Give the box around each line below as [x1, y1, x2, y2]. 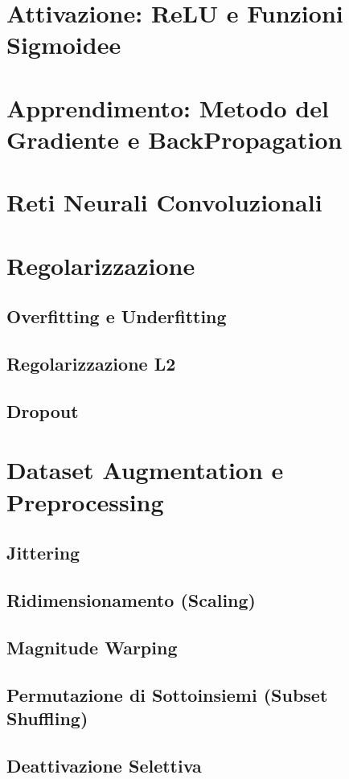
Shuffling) [6, 705, 88, 730]
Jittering [6, 540, 80, 565]
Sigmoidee [6, 28, 121, 61]
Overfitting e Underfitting [6, 304, 227, 329]
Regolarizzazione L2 [6, 351, 176, 376]
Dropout [6, 398, 79, 423]
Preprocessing [6, 485, 164, 518]
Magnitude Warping [6, 634, 178, 659]
